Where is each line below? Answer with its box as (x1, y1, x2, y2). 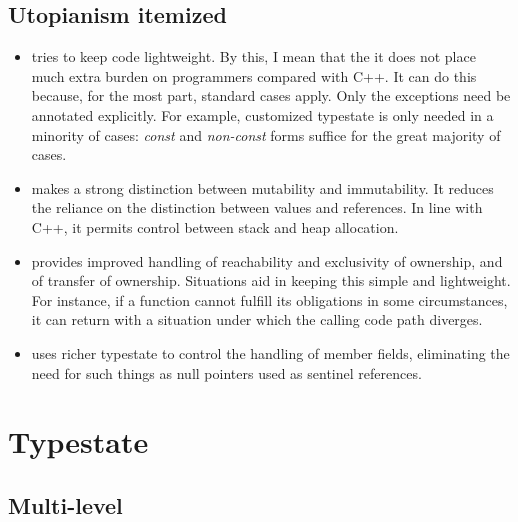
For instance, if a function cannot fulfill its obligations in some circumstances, (31, 289, 508, 310)
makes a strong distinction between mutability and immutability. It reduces (31, 177, 494, 198)
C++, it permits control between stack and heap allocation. (31, 216, 399, 237)
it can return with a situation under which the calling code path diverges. (31, 309, 483, 330)
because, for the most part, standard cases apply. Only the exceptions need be (31, 85, 511, 106)
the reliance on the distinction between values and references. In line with (31, 197, 483, 218)
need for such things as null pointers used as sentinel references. (31, 362, 422, 383)
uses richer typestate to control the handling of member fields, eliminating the (31, 342, 510, 363)
